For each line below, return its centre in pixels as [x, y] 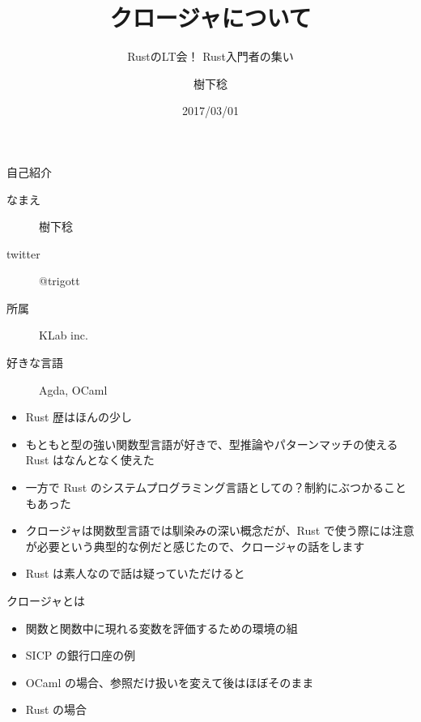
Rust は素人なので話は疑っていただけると [135, 573]
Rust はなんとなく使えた [90, 460]
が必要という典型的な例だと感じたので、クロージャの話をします [195, 546]
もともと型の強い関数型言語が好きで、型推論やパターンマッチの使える [212, 444]
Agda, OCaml [73, 389]
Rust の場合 [56, 709]
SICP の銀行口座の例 [80, 655]
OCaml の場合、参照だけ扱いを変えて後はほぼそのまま [170, 682]
